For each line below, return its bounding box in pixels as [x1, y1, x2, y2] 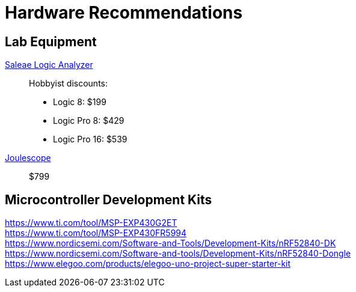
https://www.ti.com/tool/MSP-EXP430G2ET [5, 217, 177, 228]
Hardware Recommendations [5, 2, 243, 23]
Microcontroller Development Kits [5, 192, 212, 207]
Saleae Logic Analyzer [5, 59, 93, 70]
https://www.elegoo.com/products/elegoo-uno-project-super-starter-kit [5, 258, 291, 269]
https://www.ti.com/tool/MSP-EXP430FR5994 [5, 228, 187, 239]
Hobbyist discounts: [29, 78, 108, 89]
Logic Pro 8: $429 [53, 115, 124, 126]
